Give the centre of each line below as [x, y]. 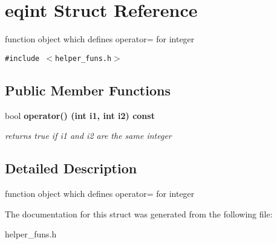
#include [22, 58]
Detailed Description [71, 168]
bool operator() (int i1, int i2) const [80, 115]
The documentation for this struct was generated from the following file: [139, 213]
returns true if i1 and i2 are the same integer [88, 136]
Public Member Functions [88, 90]
